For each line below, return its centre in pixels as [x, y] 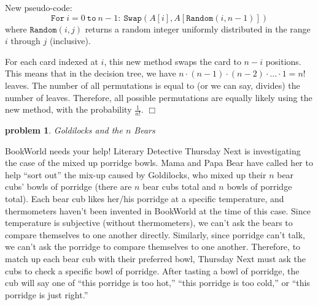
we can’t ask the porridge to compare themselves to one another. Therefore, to [153, 247]
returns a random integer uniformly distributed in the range [198, 28]
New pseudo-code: [39, 7]
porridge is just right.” [47, 294]
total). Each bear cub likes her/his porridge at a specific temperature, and [145, 198]
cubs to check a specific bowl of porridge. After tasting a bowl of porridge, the [152, 270]
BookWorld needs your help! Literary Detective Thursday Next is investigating [153, 150]
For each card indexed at [52, 61]
